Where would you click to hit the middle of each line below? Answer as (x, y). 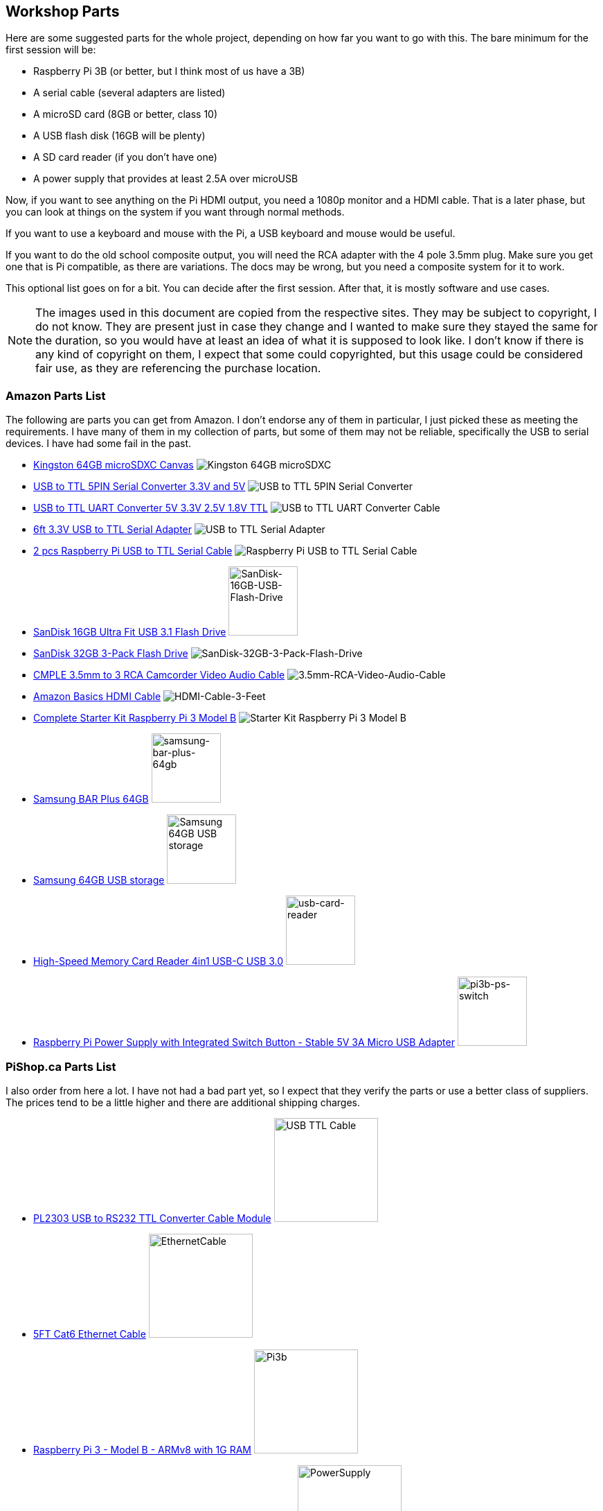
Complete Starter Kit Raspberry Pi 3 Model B (135, 718)
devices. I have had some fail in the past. (99, 444)
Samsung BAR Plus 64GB (91, 799)
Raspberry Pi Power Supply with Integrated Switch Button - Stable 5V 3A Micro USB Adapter (244, 1042)
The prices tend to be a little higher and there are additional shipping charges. (183, 1102)
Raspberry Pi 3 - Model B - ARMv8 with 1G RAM (142, 1449)
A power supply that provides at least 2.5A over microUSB (166, 179)
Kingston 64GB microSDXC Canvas (114, 465)
